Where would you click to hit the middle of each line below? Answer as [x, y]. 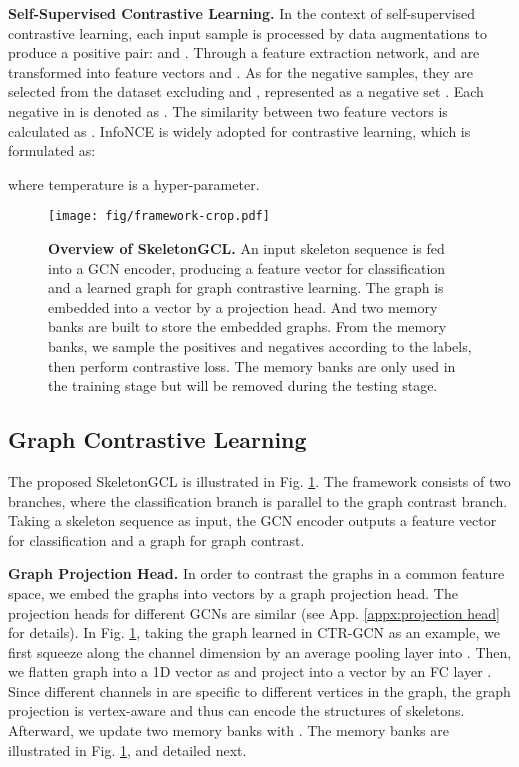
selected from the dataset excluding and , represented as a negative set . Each [246, 91]
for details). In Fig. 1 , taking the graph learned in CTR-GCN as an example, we [254, 632]
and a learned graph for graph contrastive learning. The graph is [246, 287]
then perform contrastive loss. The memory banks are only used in [252, 365]
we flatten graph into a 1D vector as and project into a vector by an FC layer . [250, 671]
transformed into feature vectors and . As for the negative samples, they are [240, 71]
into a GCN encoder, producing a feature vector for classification [247, 267]
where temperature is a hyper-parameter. [134, 183]
